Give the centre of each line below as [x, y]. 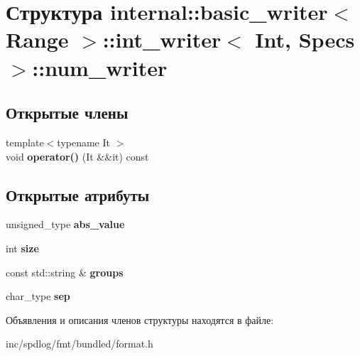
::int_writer [162, 39]
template [25, 142]
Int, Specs [305, 39]
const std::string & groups [65, 272]
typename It [83, 142]
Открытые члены [67, 113]
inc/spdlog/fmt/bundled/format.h [80, 344]
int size [22, 248]
